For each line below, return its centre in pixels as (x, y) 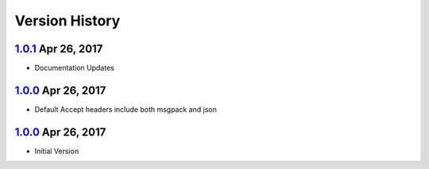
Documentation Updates (74, 68)
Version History (68, 21)
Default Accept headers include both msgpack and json (126, 109)
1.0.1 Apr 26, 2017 (59, 49)
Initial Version (57, 151)
